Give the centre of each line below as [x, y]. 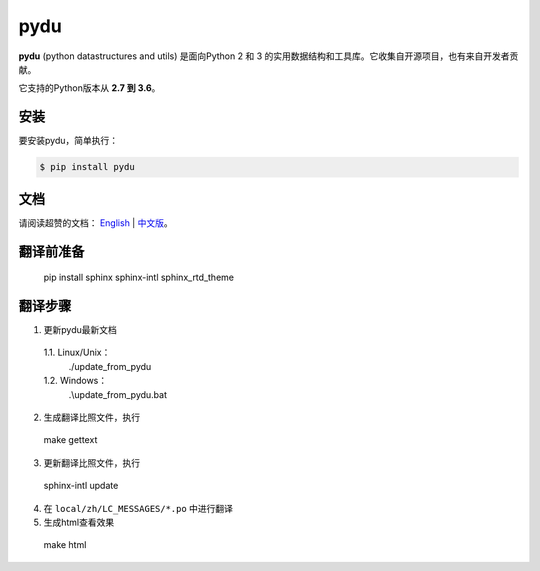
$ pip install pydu [87, 167]
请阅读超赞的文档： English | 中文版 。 [96, 222]
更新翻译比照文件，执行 [91, 462]
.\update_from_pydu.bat [118, 394]
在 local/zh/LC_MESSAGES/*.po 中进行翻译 [138, 508]
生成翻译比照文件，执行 [91, 417]
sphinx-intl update [81, 486]
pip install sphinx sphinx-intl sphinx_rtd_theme [139, 277]
